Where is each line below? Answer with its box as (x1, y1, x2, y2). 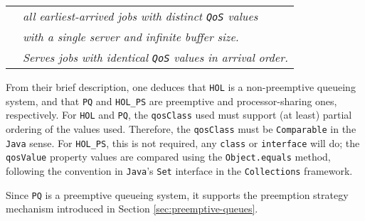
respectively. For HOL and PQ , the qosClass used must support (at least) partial (6, 107, 352, 122)
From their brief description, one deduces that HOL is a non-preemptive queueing (6, 80, 356, 94)
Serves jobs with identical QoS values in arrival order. (23, 49, 288, 65)
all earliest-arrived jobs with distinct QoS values (23, 8, 258, 24)
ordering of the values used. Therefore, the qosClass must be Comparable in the (6, 121, 356, 136)
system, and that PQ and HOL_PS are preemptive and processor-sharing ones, (6, 93, 337, 108)
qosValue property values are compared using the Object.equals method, (6, 149, 331, 164)
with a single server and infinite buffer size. (23, 28, 239, 45)
